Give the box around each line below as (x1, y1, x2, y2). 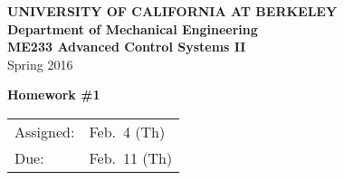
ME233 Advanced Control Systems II (7, 37, 246, 56)
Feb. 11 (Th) (89, 147, 173, 168)
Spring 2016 (7, 54, 73, 73)
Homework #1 (7, 85, 100, 104)
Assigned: (14, 120, 75, 142)
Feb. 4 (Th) (89, 120, 166, 142)
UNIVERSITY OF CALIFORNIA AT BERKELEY (7, 2, 338, 20)
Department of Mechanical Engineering (7, 19, 258, 38)
